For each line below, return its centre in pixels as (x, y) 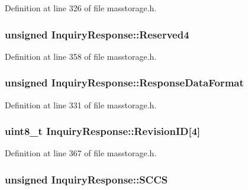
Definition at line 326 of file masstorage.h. (81, 8)
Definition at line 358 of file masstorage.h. (81, 56)
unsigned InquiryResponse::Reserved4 (97, 34)
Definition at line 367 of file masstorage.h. (81, 153)
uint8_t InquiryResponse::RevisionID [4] (103, 131)
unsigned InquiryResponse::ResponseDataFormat (124, 83)
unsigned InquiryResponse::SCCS (86, 179)
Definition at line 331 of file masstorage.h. (81, 104)
